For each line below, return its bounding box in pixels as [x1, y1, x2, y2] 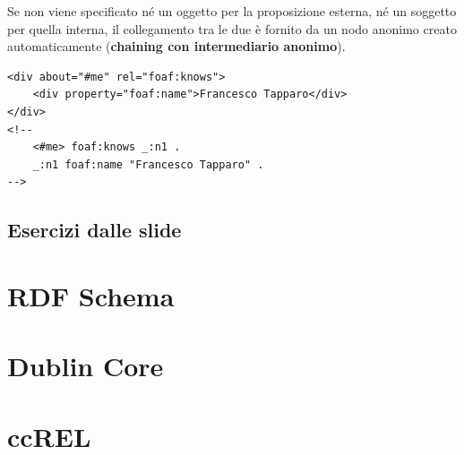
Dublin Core [7, 348, 164, 384]
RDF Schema [7, 277, 175, 313]
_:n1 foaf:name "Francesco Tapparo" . [32, 158, 264, 171]
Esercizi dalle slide [7, 216, 182, 244]
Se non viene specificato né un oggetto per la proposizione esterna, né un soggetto [7, 2, 457, 20]
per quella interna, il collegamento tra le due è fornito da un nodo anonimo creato [7, 19, 457, 38]
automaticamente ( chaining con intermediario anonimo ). [7, 37, 346, 56]
